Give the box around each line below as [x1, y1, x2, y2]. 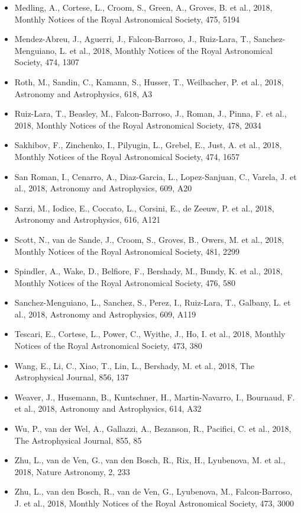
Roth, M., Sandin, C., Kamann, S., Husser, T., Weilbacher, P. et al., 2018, [14, 75, 284, 88]
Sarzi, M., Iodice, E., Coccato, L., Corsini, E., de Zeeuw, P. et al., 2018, [14, 201, 274, 214]
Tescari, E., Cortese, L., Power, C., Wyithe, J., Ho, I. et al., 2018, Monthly [14, 328, 286, 340]
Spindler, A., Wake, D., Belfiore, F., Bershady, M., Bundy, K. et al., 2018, [14, 265, 283, 277]
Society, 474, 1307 [14, 56, 79, 68]
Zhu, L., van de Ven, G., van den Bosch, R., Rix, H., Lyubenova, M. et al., [14, 454, 286, 466]
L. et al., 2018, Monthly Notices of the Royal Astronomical [59, 44, 273, 56]
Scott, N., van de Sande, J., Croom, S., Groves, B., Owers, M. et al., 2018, [14, 233, 284, 245]
